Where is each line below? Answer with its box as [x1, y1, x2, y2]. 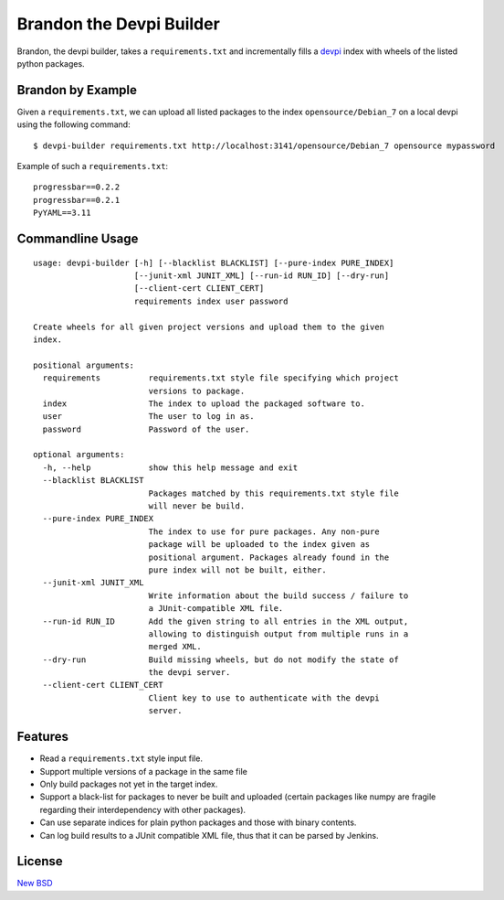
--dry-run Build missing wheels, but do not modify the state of [42, 654, 399, 665]
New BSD [16, 878, 54, 889]
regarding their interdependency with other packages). [39, 804, 247, 815]
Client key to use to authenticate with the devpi [148, 692, 380, 703]
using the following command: [16, 119, 131, 130]
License [16, 853, 63, 869]
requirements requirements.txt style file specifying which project [42, 373, 399, 383]
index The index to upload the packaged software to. [42, 398, 365, 409]
